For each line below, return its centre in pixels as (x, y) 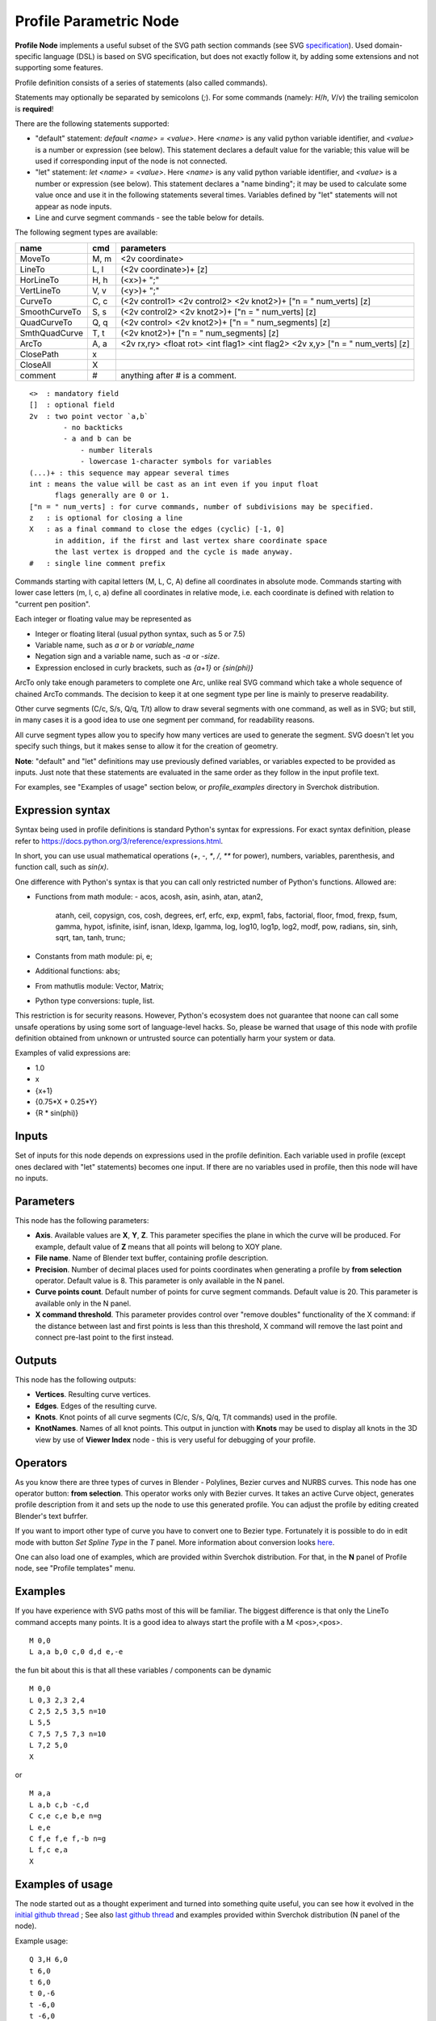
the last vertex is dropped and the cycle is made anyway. (174, 552)
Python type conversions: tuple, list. (95, 1000)
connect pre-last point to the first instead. (104, 1337)
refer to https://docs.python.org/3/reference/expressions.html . (119, 841)
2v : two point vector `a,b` (89, 416)
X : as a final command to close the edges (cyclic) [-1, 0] (157, 529)
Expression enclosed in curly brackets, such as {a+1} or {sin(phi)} (144, 668)
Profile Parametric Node (97, 21)
